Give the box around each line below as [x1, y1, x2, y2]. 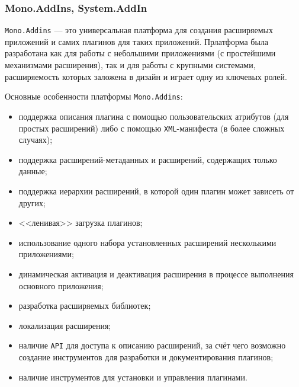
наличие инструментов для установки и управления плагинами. [18, 370, 247, 383]
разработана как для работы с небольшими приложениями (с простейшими [5, 47, 276, 59]
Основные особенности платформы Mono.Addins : [5, 90, 183, 103]
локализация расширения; [18, 319, 111, 331]
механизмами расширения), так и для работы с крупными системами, [5, 59, 256, 71]
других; [18, 196, 46, 209]
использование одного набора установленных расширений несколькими [18, 236, 277, 248]
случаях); [18, 133, 53, 146]
